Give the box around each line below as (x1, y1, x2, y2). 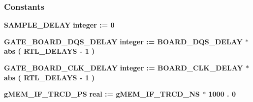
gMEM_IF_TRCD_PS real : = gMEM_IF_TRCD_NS (4, 89, 200, 99)
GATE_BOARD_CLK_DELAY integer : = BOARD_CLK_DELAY (4, 63, 243, 72)
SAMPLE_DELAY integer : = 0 (4, 20, 115, 30)
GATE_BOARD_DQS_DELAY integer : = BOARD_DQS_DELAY (4, 36, 243, 46)
